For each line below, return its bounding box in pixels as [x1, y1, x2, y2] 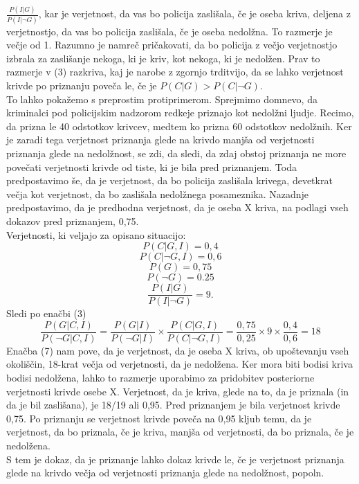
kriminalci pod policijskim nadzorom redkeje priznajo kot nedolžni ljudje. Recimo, [6, 105, 354, 120]
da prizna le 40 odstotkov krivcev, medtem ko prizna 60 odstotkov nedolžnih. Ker [6, 118, 352, 133]
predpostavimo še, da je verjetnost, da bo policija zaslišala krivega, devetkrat [6, 173, 333, 188]
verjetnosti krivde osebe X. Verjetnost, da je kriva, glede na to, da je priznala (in [6, 384, 349, 398]
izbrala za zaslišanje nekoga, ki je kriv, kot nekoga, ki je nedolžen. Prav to [6, 51, 320, 65]
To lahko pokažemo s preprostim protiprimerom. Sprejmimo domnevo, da [6, 91, 317, 106]
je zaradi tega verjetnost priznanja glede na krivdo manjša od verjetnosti [6, 132, 315, 147]
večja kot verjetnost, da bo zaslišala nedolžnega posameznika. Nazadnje [6, 186, 309, 201]
